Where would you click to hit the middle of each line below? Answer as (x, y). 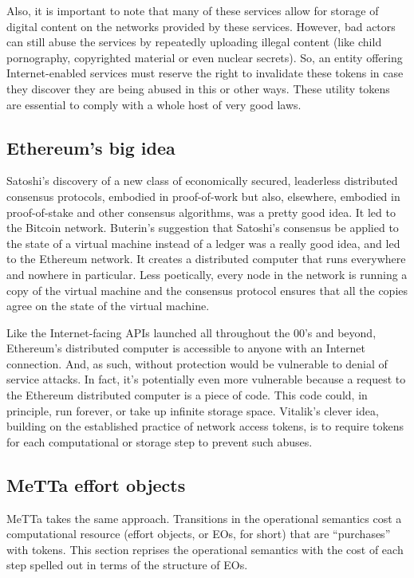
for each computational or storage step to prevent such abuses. (160, 441)
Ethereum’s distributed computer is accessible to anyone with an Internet (186, 348)
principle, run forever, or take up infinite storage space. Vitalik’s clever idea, (193, 410)
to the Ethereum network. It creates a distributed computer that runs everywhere (206, 259)
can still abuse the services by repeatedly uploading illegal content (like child (194, 42)
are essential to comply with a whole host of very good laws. (154, 104)
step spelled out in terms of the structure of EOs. (127, 565)
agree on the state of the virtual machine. (108, 306)
